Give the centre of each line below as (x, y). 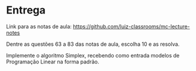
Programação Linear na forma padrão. (53, 62)
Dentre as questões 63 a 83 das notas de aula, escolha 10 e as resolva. (93, 44)
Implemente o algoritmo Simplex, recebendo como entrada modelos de (93, 55)
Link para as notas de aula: (39, 26)
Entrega (26, 10)
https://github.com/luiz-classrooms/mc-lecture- (132, 26)
